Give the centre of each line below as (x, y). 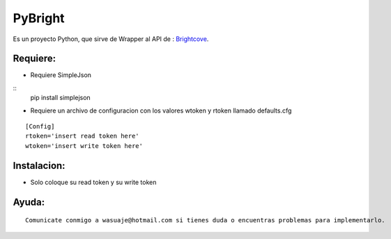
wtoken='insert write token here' (84, 146)
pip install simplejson (60, 98)
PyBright (39, 18)
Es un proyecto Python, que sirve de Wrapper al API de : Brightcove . (111, 39)
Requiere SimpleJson (61, 75)
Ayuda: (29, 202)
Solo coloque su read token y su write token (93, 182)
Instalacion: (39, 166)
